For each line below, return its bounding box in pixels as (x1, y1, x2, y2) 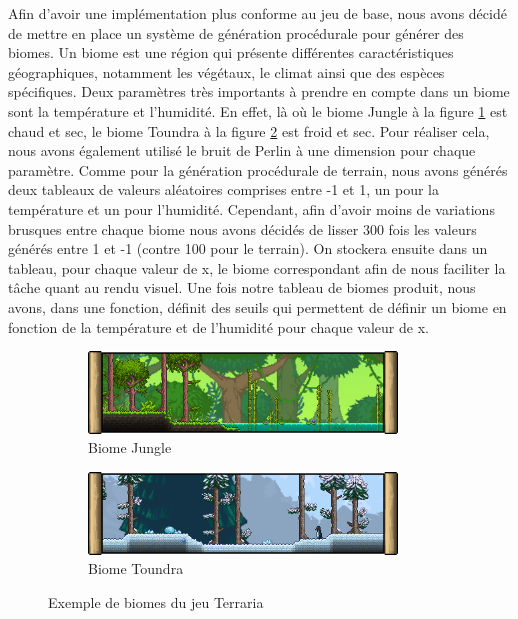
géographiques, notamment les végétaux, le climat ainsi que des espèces (8, 61, 445, 82)
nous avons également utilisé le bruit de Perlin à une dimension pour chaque (8, 140, 476, 161)
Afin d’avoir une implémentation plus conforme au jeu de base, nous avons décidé (8, 3, 507, 23)
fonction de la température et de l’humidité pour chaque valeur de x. (8, 316, 429, 337)
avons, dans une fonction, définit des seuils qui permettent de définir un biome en (8, 296, 507, 317)
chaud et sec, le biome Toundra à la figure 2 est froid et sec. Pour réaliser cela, (8, 120, 490, 141)
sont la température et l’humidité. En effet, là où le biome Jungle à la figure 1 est (8, 100, 508, 121)
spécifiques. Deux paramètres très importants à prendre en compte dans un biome (8, 81, 510, 102)
